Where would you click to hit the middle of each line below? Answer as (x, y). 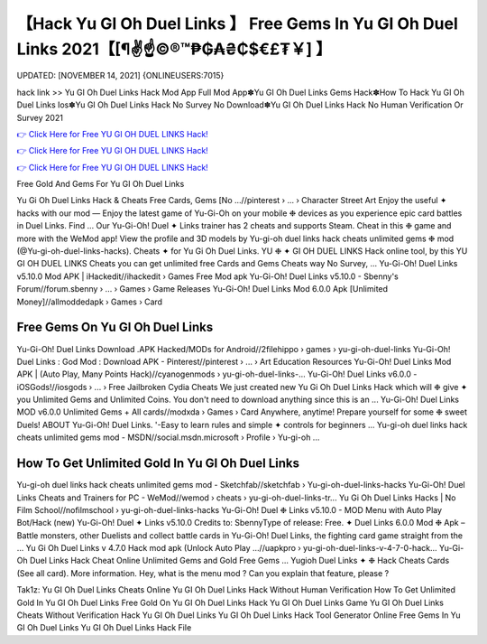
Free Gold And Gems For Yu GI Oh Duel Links (101, 184)
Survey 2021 (40, 117)
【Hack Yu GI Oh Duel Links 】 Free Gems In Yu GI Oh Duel (238, 23)
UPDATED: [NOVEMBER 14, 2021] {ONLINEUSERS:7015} (120, 76)
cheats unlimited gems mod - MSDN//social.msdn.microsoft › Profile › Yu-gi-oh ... (168, 437)
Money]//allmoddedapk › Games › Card (89, 302)
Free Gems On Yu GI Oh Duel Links (115, 327)
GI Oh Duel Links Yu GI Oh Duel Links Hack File (104, 628)
